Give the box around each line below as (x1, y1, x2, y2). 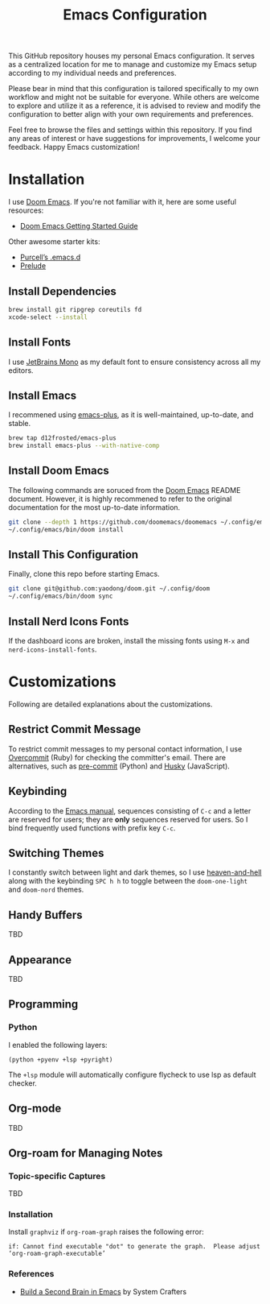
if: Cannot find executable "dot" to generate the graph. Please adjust (8, 1243, 261, 1251)
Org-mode (8, 1102, 62, 1116)
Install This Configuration (8, 548, 139, 561)
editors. (8, 365, 34, 375)
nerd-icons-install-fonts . (8, 644, 97, 654)
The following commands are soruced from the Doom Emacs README (8, 485, 241, 495)
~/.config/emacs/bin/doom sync (8, 592, 113, 601)
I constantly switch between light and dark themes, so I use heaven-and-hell (8, 867, 262, 877)
